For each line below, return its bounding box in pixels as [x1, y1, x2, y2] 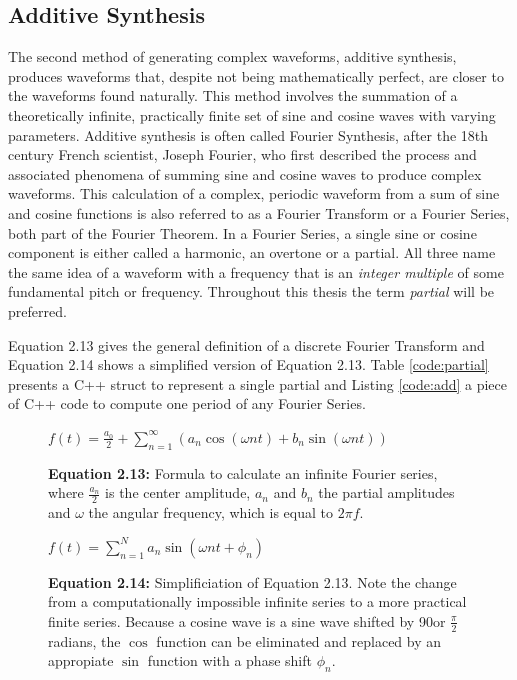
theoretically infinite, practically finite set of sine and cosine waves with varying [8, 104, 496, 125]
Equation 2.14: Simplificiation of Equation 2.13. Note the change [48, 571, 457, 592]
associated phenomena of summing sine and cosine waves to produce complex [8, 163, 482, 184]
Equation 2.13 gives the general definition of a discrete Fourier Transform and [8, 334, 485, 355]
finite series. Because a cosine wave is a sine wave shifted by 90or [48, 610, 446, 631]
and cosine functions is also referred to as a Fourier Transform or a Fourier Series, [8, 202, 510, 223]
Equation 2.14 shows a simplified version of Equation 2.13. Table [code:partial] [8, 354, 489, 375]
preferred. [8, 300, 67, 321]
